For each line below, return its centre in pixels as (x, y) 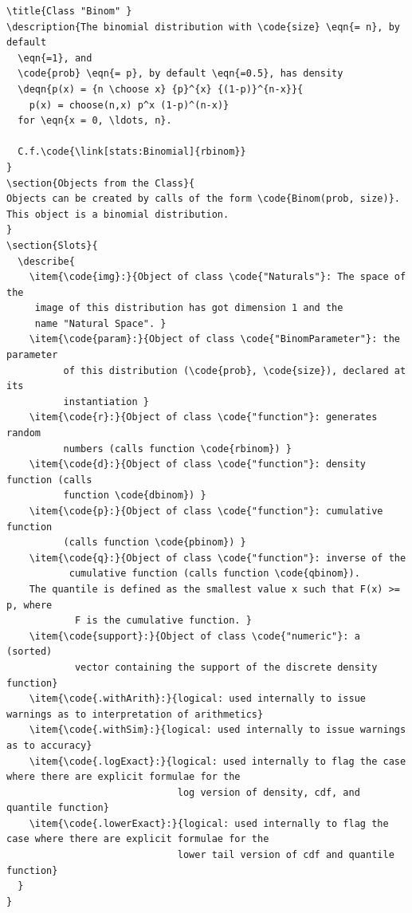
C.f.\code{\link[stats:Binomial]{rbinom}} (132, 152)
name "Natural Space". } (100, 323)
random (24, 433)
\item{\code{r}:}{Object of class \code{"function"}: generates (203, 417)
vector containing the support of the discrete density (226, 667)
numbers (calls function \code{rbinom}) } (177, 449)
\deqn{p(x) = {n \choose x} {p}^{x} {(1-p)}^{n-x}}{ (161, 89)
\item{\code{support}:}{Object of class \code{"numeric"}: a (194, 636)
